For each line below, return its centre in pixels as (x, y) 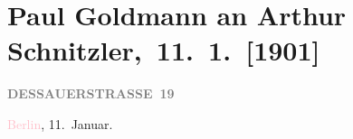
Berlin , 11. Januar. (60, 123)
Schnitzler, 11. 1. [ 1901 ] (164, 50)
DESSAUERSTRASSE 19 (91, 93)
